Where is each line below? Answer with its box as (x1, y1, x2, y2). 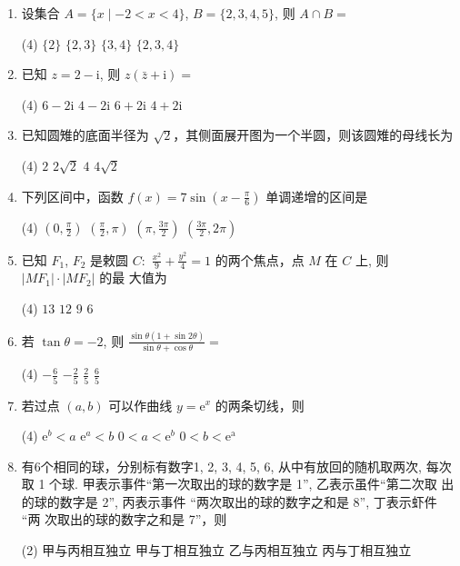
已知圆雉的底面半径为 (21, 125, 149, 144)
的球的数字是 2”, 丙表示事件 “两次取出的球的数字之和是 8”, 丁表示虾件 (21, 492, 437, 511)
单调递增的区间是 (265, 186, 368, 205)
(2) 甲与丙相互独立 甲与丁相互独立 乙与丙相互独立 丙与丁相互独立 (21, 541, 412, 560)
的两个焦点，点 (215, 250, 305, 269)
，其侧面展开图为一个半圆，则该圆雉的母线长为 (173, 125, 454, 144)
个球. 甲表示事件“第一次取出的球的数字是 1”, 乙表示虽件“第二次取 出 (49, 474, 455, 493)
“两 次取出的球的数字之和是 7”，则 (21, 510, 227, 529)
